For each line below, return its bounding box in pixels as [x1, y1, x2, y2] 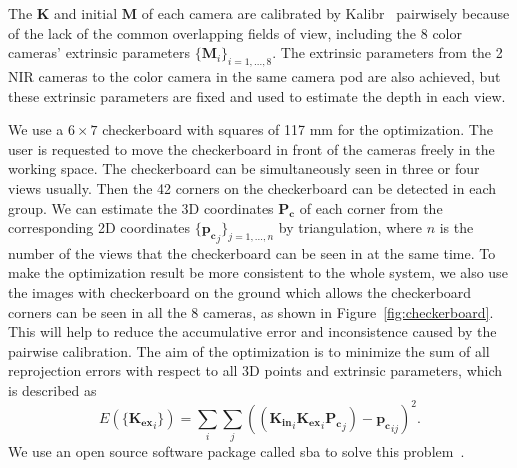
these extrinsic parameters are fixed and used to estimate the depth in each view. [8, 85, 506, 106]
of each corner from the [299, 197, 443, 218]
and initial [54, 3, 118, 23]
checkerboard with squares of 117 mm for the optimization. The [102, 119, 493, 140]
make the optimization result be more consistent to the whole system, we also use [8, 262, 508, 283]
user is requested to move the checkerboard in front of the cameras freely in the [8, 138, 495, 159]
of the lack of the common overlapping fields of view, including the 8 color [8, 22, 462, 43]
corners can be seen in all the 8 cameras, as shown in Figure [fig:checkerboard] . [8, 301, 494, 322]
